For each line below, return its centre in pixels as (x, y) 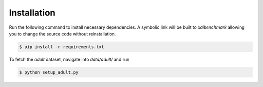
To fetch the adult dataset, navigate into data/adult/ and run (69, 59)
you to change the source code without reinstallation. (63, 34)
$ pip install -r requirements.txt (62, 47)
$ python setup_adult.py (49, 72)
